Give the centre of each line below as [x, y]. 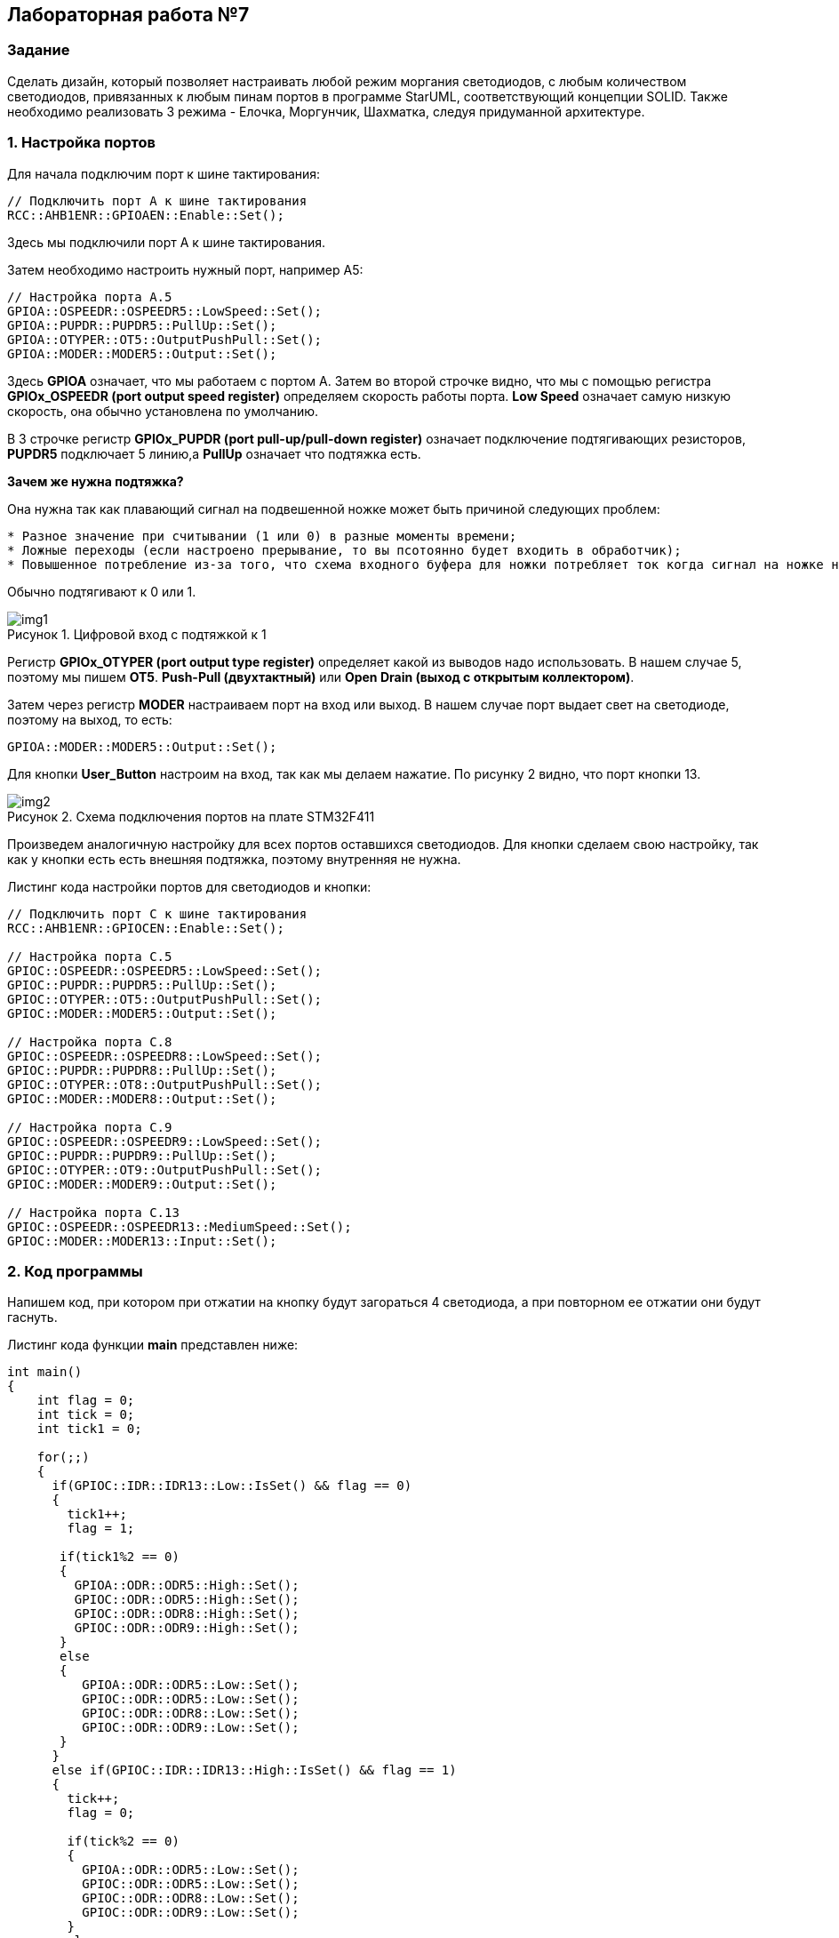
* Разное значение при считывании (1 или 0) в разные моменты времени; [262, 536]
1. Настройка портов [81, 143]
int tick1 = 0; [89, 1429]
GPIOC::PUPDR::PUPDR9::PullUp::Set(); [142, 1155]
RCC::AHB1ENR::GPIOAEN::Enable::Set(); [146, 215]
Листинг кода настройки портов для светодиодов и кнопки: [189, 886]
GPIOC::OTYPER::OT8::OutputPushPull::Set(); [165, 1084]
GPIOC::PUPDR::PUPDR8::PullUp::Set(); [142, 1070]
